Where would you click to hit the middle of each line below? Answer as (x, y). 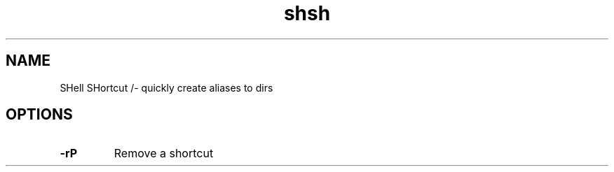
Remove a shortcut (164, 153)
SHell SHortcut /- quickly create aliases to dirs (166, 87)
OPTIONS (39, 115)
